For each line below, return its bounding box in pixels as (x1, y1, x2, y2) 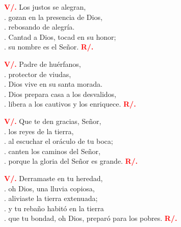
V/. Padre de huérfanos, (4, 58, 81, 69)
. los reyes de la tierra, (4, 125, 74, 136)
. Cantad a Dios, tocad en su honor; (4, 31, 116, 42)
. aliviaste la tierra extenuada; (4, 193, 98, 204)
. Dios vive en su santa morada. (4, 79, 102, 89)
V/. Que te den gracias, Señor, (4, 115, 101, 126)
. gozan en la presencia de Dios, (4, 11, 102, 22)
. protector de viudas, (4, 68, 71, 79)
